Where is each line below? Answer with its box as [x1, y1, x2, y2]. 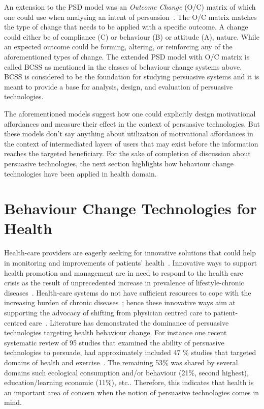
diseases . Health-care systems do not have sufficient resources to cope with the [4, 287, 251, 298]
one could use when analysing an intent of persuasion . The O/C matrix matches [4, 11, 257, 22]
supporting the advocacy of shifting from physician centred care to [4, 307, 211, 317]
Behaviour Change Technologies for [4, 198, 257, 219]
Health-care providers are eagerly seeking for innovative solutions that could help [4, 247, 256, 258]
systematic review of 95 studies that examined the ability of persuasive [4, 337, 224, 347]
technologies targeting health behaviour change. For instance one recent [4, 327, 227, 338]
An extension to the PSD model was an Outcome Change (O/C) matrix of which [4, 2, 256, 12]
